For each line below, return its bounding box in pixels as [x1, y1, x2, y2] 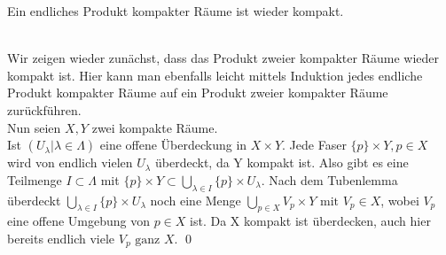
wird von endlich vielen [7, 153, 133, 172]
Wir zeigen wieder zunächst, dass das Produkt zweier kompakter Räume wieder [7, 49, 440, 67]
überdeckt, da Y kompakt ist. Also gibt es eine [155, 153, 409, 172]
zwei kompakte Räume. [91, 118, 218, 136]
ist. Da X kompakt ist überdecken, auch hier [190, 212, 431, 230]
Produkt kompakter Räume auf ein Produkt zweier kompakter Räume [7, 83, 388, 102]
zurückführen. [7, 100, 82, 119]
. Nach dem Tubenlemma [261, 170, 398, 189]
